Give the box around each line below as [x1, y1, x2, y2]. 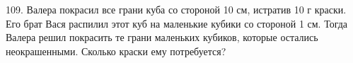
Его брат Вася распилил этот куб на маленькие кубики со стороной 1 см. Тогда [6, 16, 348, 30]
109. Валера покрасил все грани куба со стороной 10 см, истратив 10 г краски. [6, 2, 347, 16]
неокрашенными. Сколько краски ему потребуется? [6, 43, 226, 58]
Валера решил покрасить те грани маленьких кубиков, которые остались [6, 30, 318, 45]
